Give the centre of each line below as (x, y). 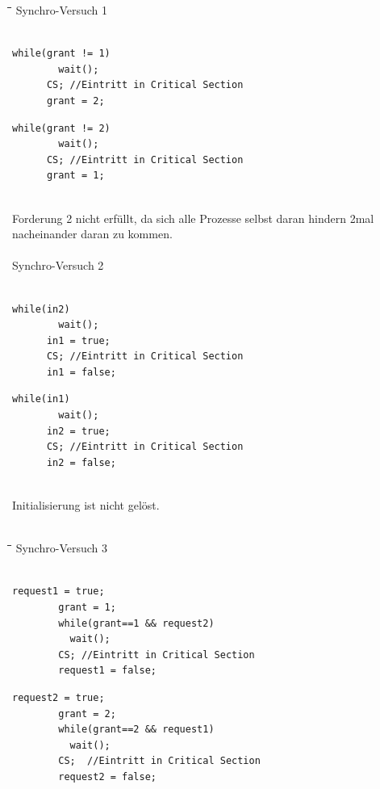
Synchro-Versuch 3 (61, 548)
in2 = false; (81, 462)
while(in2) (41, 309)
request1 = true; (58, 592)
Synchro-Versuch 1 (61, 10)
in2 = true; (78, 431)
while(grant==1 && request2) (136, 623)
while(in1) (41, 399)
